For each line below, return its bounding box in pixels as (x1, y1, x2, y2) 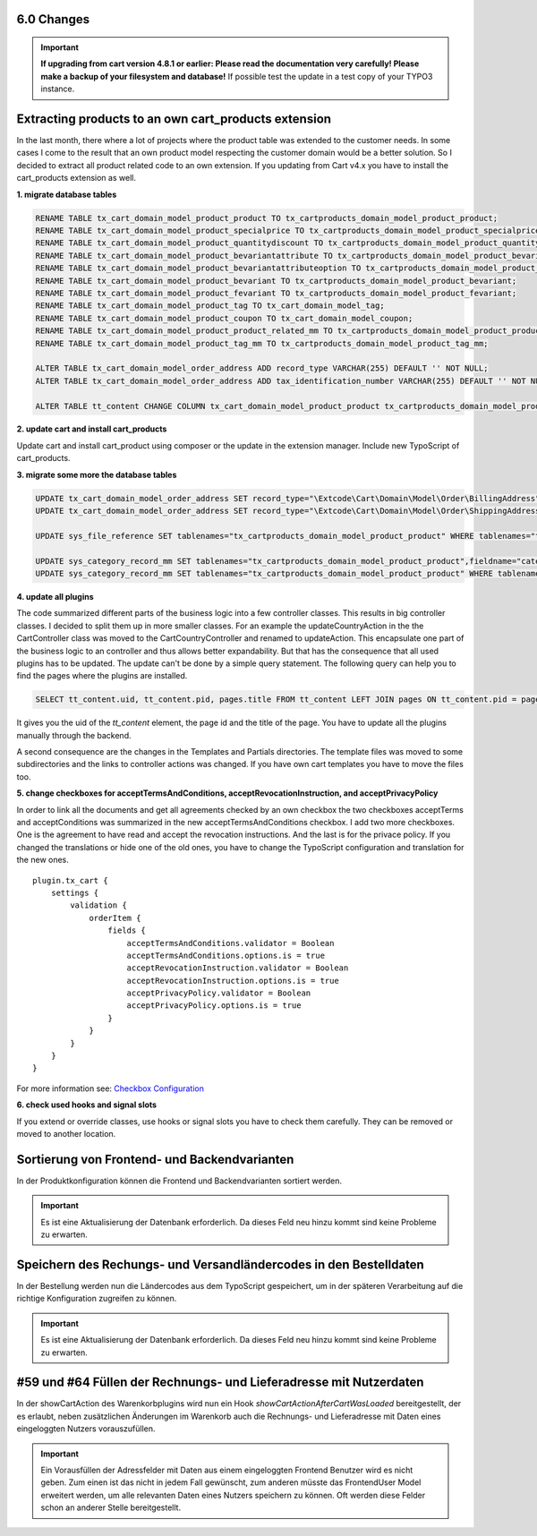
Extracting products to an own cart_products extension (16, 112, 331, 126)
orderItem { (89, 913, 141, 923)
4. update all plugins (16, 591, 94, 602)
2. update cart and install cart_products (16, 423, 167, 434)
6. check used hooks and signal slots (16, 1099, 157, 1110)
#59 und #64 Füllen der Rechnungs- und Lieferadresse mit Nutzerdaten (16, 1375, 424, 1390)
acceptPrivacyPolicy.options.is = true (126, 1001, 302, 1011)
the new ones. (16, 855, 69, 866)
